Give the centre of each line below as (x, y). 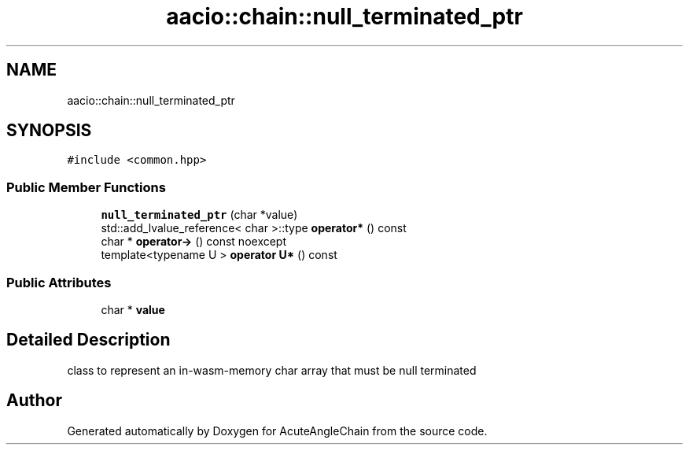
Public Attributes (59, 282)
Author (34, 401)
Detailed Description (88, 340)
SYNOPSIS (49, 131)
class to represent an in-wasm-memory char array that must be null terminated (272, 370)
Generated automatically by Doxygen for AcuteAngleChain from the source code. (277, 431)
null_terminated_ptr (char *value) (199, 215)
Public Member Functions (86, 187)
